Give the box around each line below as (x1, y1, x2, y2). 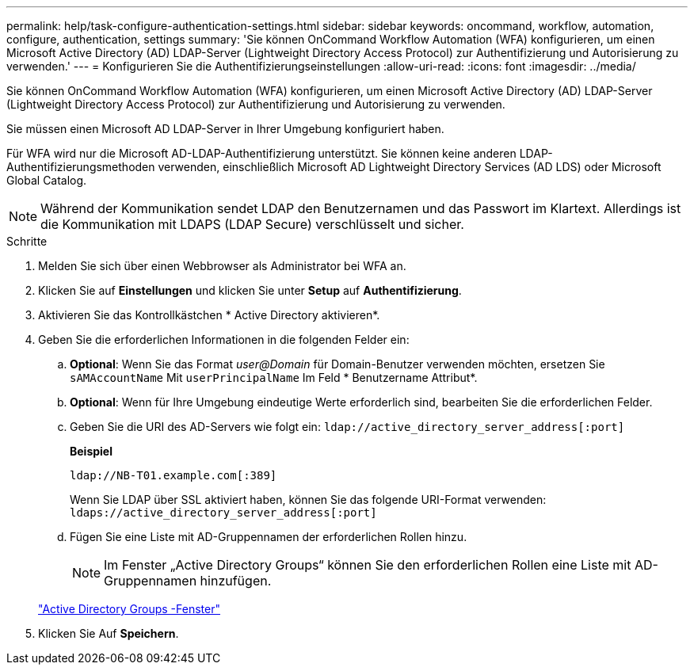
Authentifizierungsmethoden (6, 160, 155, 173)
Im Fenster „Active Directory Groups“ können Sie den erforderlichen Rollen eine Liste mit (104, 557, 631, 573)
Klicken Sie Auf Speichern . (38, 627, 179, 640)
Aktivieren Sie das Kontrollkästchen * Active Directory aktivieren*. (38, 308, 380, 322)
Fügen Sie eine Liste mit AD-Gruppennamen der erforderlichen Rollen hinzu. (70, 530, 467, 543)
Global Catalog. (6, 173, 87, 187)
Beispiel (70, 444, 112, 458)
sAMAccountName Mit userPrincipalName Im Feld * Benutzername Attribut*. (70, 371, 478, 384)
